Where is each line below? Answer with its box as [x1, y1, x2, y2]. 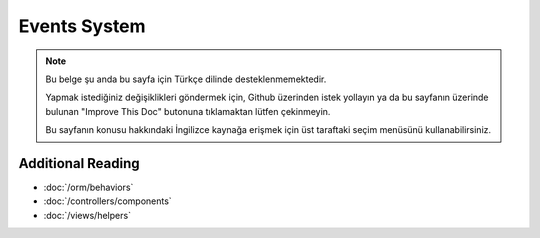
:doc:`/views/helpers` [43, 209, 132, 221]
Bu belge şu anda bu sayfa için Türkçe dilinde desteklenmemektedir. [45, 73, 327, 85]
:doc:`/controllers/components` [43, 195, 172, 207]
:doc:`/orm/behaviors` [43, 181, 134, 194]
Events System [18, 15, 146, 37]
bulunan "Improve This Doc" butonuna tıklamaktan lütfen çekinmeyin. [45, 105, 331, 117]
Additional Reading [18, 155, 140, 172]
